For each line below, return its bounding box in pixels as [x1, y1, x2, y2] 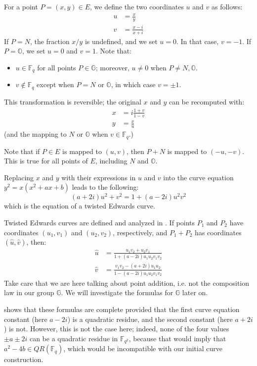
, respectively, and [113, 227, 168, 237]
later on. [182, 287, 208, 298]
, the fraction [30, 36, 70, 46]
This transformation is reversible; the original [4, 96, 141, 106]
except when [37, 79, 74, 90]
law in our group [4, 287, 54, 298]
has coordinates [195, 227, 242, 237]
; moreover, [95, 62, 129, 73]
